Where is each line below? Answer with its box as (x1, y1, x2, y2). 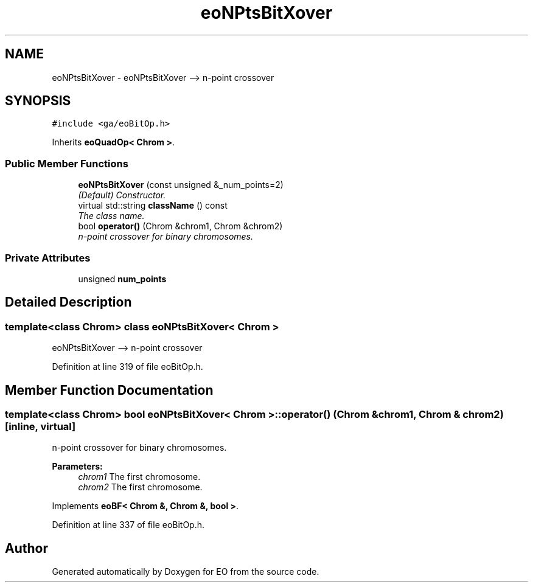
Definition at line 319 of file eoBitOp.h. (52, 361, 203, 372)
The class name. (78, 210, 145, 221)
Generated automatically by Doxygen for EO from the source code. (52, 566, 319, 577)
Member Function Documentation (5, 382, 214, 398)
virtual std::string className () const (78, 200, 228, 211)
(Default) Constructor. (78, 190, 166, 201)
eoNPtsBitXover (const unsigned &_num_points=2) (78, 179, 284, 190)
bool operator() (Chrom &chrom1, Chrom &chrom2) (78, 221, 283, 232)
